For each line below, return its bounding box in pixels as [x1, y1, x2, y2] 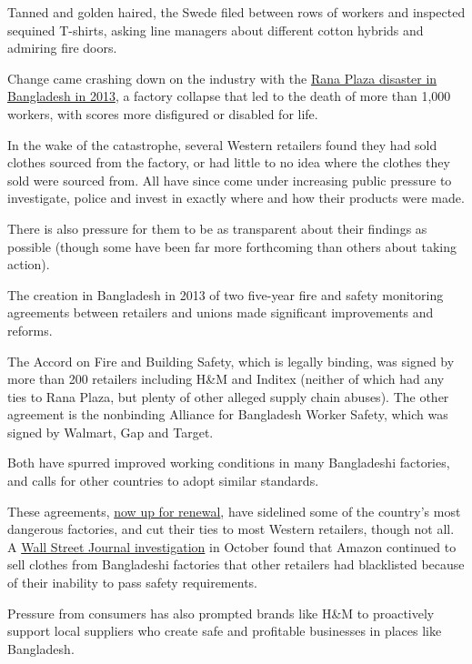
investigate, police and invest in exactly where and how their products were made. [7, 188, 465, 207]
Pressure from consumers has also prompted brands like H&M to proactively [7, 603, 435, 622]
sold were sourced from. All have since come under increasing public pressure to [7, 170, 452, 189]
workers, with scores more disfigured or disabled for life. [7, 104, 318, 123]
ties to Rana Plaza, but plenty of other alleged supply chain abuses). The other [7, 387, 449, 406]
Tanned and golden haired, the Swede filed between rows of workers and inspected [7, 3, 466, 21]
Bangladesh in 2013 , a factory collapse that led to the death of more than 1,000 [7, 86, 451, 106]
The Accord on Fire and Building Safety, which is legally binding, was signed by [7, 351, 455, 370]
